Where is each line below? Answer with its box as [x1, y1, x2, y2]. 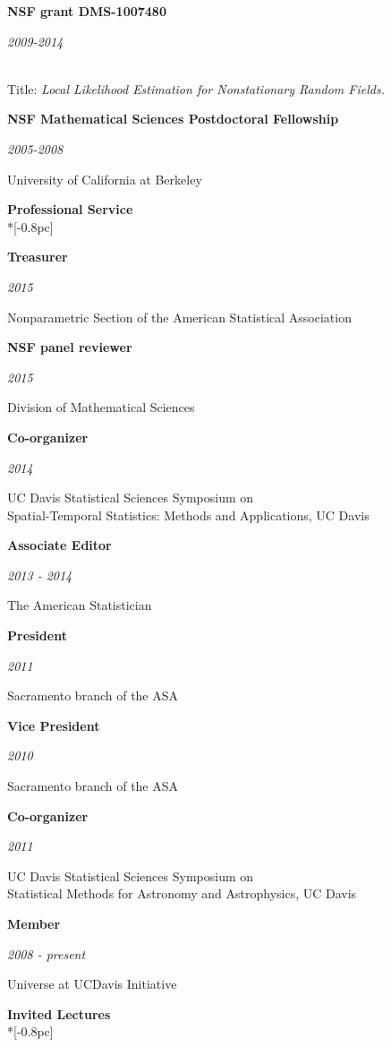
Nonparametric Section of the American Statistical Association [7, 307, 352, 326]
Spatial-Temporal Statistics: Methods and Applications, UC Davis [7, 505, 370, 524]
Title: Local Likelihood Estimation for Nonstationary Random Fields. [7, 79, 385, 98]
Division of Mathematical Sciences [7, 398, 195, 416]
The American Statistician [7, 596, 152, 614]
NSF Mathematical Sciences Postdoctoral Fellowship [7, 109, 339, 128]
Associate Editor [7, 536, 112, 554]
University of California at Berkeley [7, 169, 202, 188]
